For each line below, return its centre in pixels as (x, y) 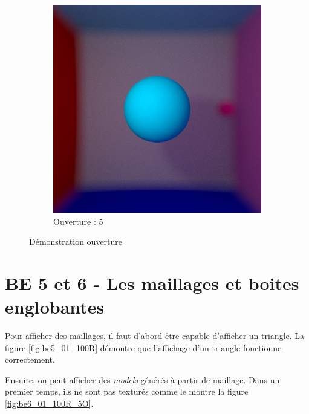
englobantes (55, 307)
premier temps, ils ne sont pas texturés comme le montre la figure (127, 391)
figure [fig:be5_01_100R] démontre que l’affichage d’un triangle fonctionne (143, 347)
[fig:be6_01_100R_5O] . (49, 403)
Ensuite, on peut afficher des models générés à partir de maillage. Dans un (142, 379)
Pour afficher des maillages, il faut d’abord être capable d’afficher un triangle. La (155, 336)
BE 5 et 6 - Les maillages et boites (152, 283)
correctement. (30, 359)
